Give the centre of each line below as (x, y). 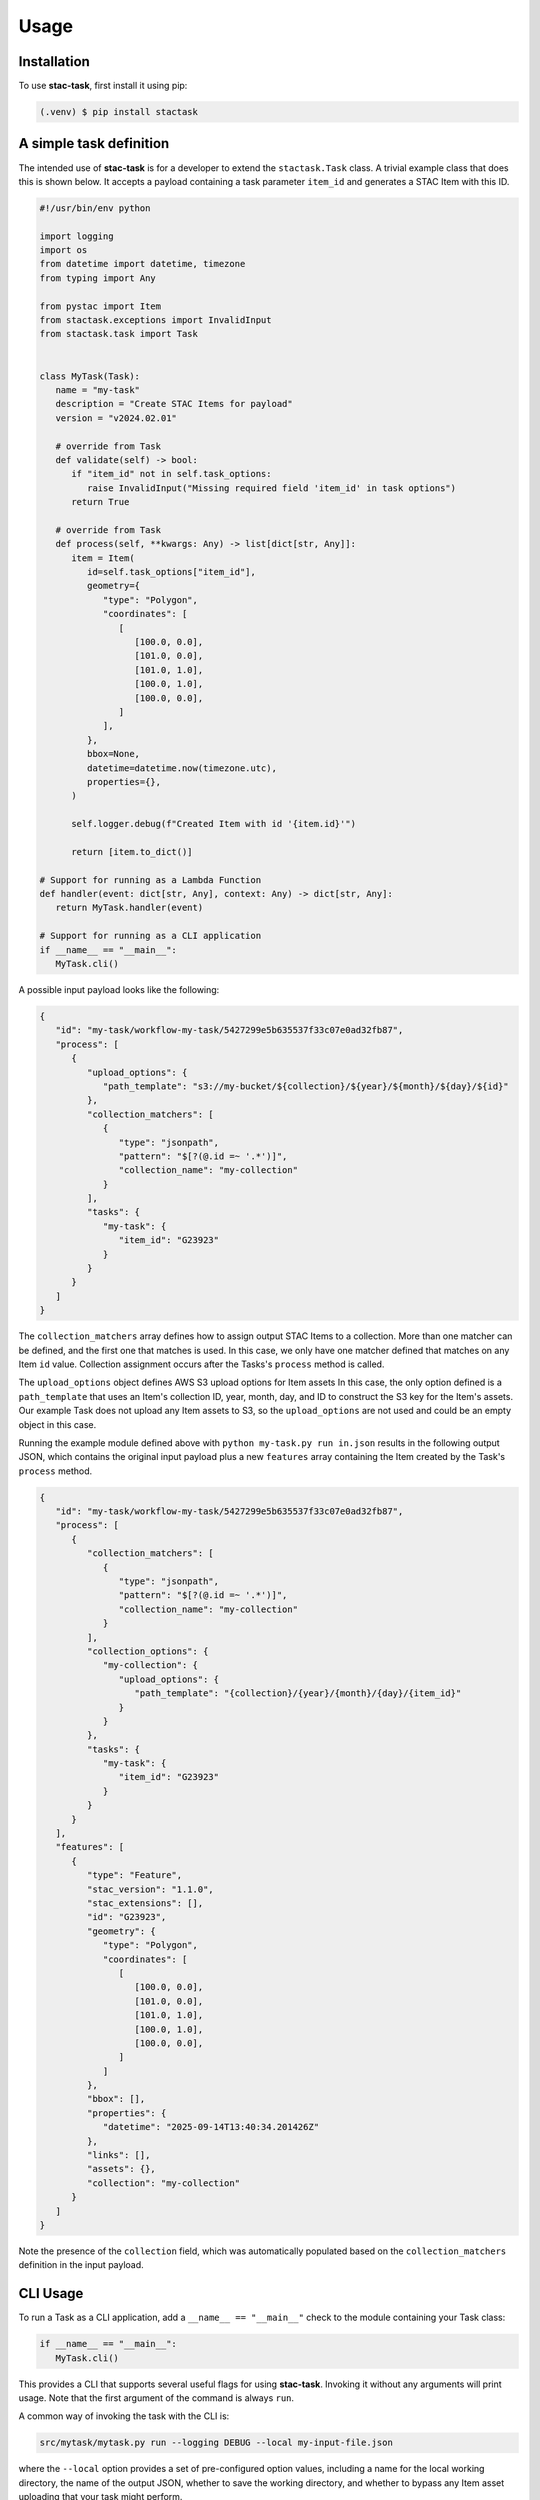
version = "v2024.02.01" (116, 418)
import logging (76, 236)
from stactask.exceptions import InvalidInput (155, 320)
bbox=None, (113, 754)
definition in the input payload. (81, 2265)
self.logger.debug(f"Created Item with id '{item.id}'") (214, 824)
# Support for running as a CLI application (150, 936)
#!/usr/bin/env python (95, 208)
